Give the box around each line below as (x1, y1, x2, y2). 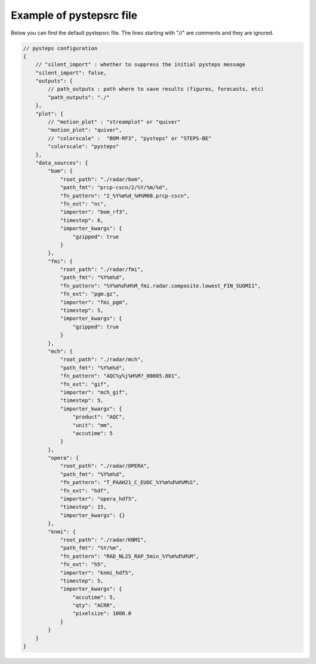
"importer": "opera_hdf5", (60, 495, 138, 502)
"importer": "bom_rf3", (60, 208, 129, 215)
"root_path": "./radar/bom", (60, 176, 144, 183)
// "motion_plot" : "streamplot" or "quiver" (47, 119, 181, 125)
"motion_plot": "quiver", (47, 126, 122, 134)
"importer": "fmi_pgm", (60, 299, 129, 306)
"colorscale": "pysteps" (47, 143, 119, 150)
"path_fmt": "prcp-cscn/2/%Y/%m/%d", (60, 184, 169, 191)
